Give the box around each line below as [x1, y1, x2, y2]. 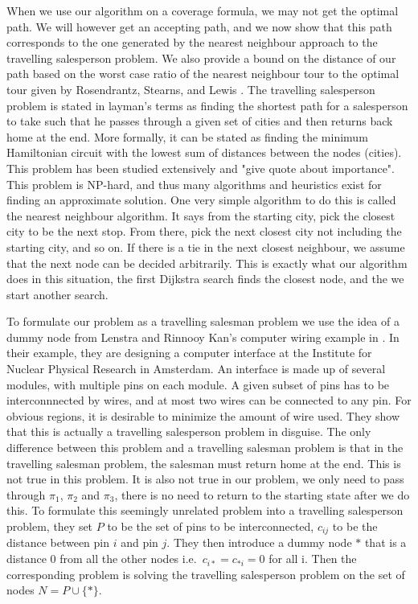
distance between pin [6, 534, 110, 551]
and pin [121, 534, 158, 551]
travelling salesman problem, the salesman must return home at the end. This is [6, 454, 401, 471]
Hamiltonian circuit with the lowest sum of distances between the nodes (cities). [6, 144, 402, 161]
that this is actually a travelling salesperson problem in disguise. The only [6, 423, 371, 440]
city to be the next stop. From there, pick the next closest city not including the [6, 223, 402, 240]
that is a [364, 534, 407, 551]
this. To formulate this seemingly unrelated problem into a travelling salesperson [6, 502, 404, 519]
